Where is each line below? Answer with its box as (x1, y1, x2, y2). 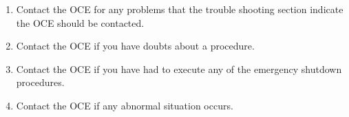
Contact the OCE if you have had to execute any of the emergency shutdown (16, 61, 342, 76)
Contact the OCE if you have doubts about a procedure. (16, 39, 255, 53)
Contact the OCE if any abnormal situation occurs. (16, 98, 233, 112)
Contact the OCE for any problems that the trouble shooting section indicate (16, 2, 343, 16)
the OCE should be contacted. (16, 15, 145, 30)
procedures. (16, 75, 65, 89)
